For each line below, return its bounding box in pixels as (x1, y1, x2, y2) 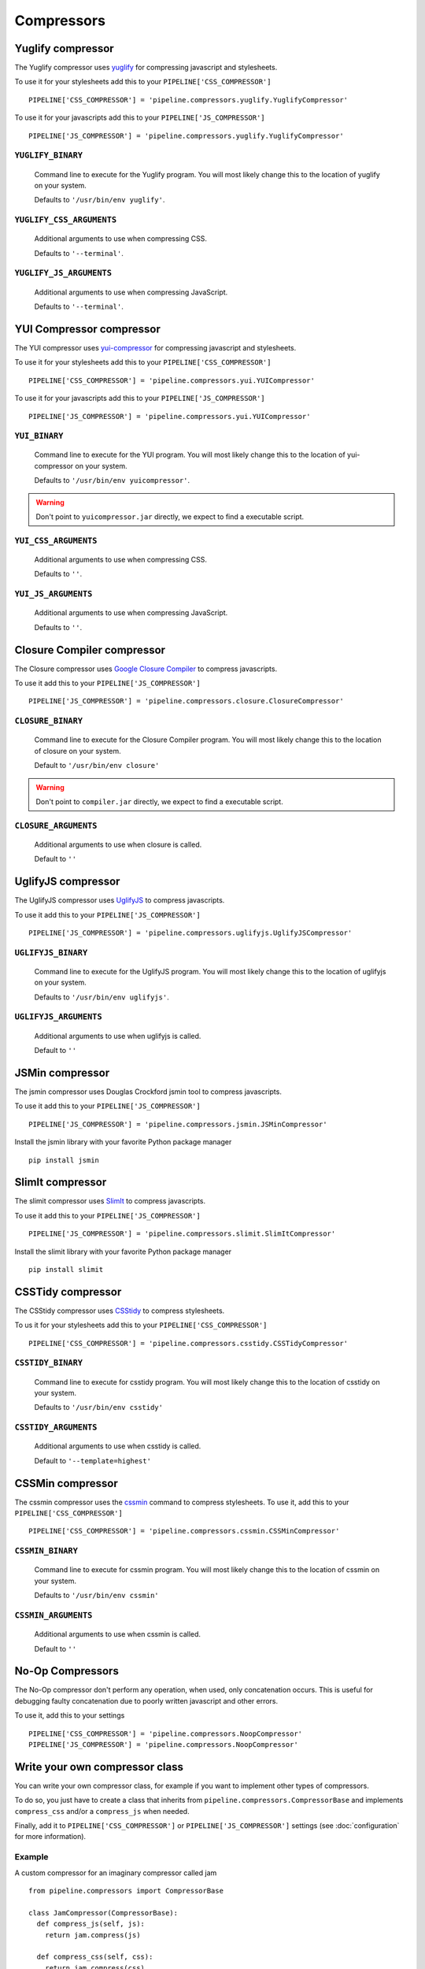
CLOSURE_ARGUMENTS (14, 820, 98, 831)
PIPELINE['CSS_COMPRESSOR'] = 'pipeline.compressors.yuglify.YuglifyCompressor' (28, 95, 349, 104)
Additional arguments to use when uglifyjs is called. (34, 1031, 201, 1040)
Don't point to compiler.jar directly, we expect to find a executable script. (35, 796, 283, 807)
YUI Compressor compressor (14, 322, 161, 336)
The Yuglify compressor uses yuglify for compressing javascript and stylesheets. (14, 63, 278, 72)
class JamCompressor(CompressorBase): (28, 1908, 179, 1917)
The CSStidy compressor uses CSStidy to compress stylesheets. (14, 1306, 225, 1315)
